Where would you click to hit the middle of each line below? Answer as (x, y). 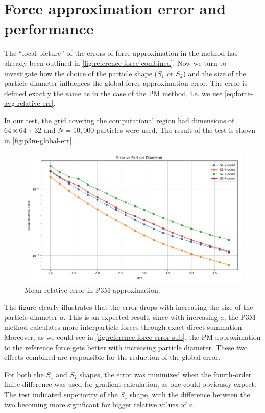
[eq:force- (239, 93)
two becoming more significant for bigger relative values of (95, 404)
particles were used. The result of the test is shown (176, 130)
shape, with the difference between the (190, 394)
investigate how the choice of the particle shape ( (81, 73)
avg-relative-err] (29, 103)
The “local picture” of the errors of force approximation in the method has (121, 53)
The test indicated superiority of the (61, 394)
